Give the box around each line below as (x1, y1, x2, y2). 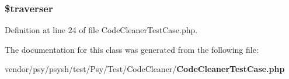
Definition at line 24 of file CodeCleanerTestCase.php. (5, 24, 198, 36)
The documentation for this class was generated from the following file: (5, 43, 259, 55)
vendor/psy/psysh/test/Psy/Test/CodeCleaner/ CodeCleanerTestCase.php (5, 63, 285, 75)
